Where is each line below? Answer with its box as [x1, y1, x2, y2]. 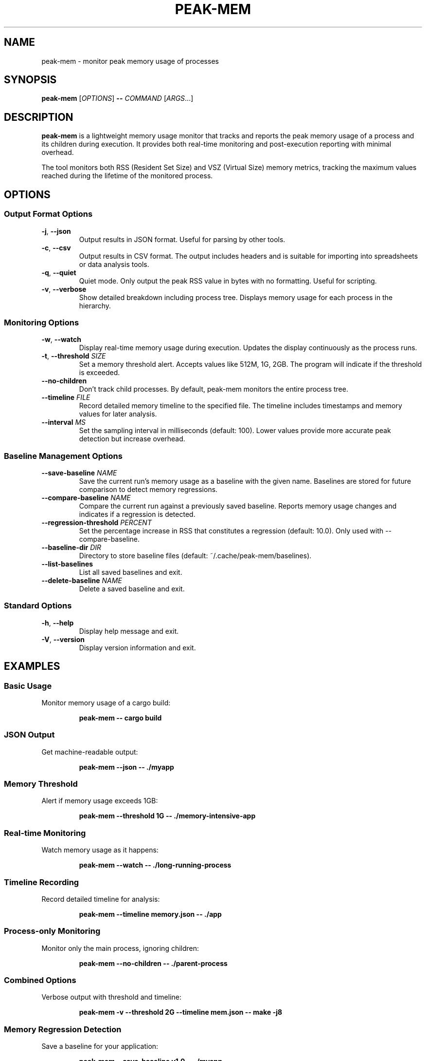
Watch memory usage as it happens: [41, 846, 159, 854]
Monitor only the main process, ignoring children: [41, 944, 199, 952]
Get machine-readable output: [41, 747, 138, 756]
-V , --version [41, 635, 85, 644]
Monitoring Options [4, 317, 79, 327]
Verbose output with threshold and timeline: [41, 993, 182, 1002]
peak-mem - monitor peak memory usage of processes [41, 57, 219, 65]
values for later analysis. [79, 410, 157, 418]
